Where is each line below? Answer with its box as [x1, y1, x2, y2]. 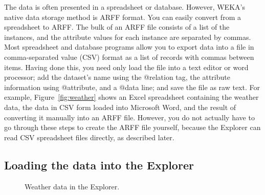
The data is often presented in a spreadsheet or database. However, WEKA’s [4, 2, 245, 12]
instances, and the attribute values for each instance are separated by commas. [4, 31, 251, 42]
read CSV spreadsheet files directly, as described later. [4, 132, 174, 142]
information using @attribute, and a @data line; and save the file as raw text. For [4, 81, 260, 92]
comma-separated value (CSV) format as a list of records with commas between [4, 51, 254, 62]
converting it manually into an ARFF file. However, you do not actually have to [4, 112, 255, 122]
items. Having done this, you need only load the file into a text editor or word [4, 61, 249, 72]
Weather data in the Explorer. [25, 181, 120, 191]
